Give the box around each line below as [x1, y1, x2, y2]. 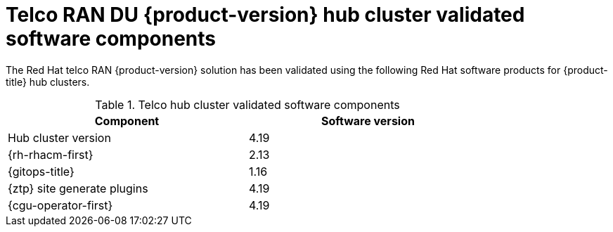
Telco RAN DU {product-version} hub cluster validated [6, 3, 525, 27]
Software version [321, 113, 415, 128]
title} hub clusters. [6, 75, 90, 88]
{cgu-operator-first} [8, 198, 113, 212]
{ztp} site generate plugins [8, 181, 148, 195]
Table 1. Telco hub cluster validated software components [95, 97, 400, 112]
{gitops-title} [8, 164, 75, 179]
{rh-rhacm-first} [8, 147, 93, 162]
